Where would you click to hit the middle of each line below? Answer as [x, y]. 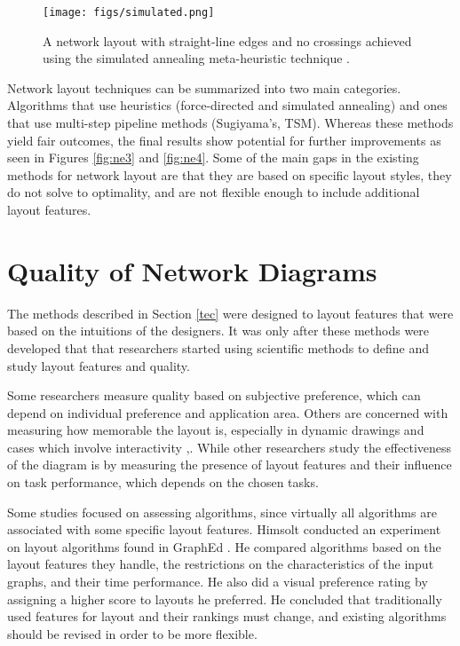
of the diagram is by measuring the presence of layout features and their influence [230, 465]
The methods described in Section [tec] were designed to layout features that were [230, 313]
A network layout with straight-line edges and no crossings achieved [227, 40]
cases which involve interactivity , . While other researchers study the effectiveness [230, 447]
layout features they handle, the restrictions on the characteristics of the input [221, 564]
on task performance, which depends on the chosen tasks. [163, 482]
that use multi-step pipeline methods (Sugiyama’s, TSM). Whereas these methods [230, 123]
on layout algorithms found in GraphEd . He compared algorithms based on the [224, 546]
